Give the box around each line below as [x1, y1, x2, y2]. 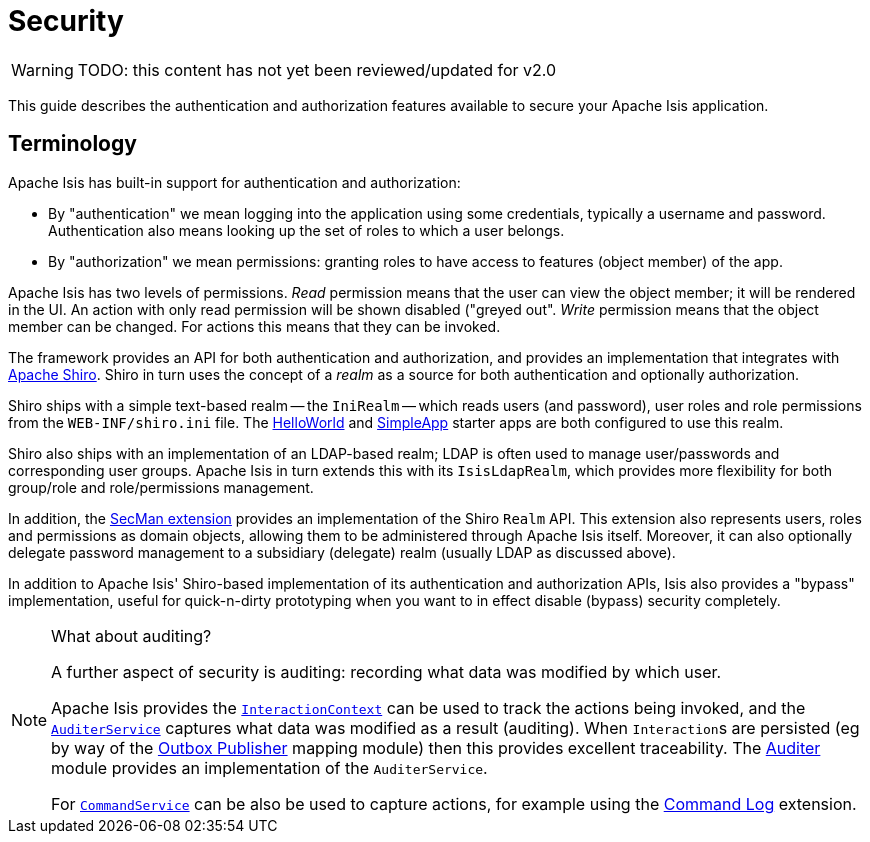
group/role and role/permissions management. [8, 478, 314, 496]
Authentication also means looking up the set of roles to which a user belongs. [48, 221, 565, 239]
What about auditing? [51, 625, 212, 646]
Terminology [8, 131, 137, 157]
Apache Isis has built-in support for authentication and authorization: [8, 173, 461, 191]
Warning [11, 59, 74, 80]
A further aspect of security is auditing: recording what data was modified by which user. [51, 661, 722, 682]
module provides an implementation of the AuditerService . [51, 757, 488, 778]
